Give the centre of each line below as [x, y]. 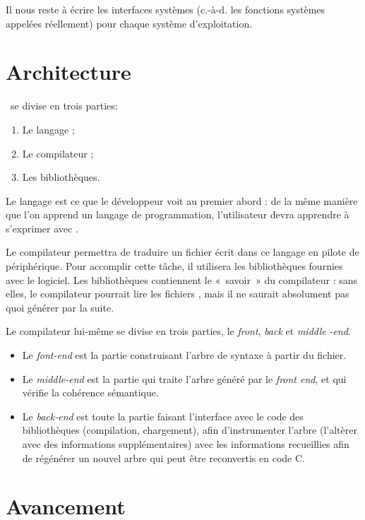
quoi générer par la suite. [60, 307]
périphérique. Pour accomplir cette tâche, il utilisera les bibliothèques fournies [174, 266]
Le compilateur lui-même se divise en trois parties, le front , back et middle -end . [178, 331]
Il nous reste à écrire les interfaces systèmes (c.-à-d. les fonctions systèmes [166, 9]
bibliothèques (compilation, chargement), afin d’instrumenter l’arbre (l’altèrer [190, 430]
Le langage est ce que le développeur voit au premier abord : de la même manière [182, 200]
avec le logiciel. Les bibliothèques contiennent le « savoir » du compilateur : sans [182, 279]
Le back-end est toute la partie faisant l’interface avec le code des [163, 416]
